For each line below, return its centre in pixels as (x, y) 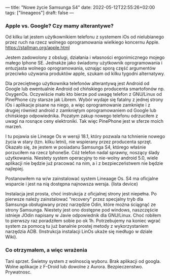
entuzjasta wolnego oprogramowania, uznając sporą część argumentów (80, 68)
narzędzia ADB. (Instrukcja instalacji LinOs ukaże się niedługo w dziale (79, 232)
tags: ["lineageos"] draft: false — (40, 13)
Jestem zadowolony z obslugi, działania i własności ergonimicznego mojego (85, 57)
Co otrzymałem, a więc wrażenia (46, 250)
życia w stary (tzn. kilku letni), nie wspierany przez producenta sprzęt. (79, 142)
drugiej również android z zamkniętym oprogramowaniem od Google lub (81, 111)
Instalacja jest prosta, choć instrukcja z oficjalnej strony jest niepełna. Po (81, 194)
